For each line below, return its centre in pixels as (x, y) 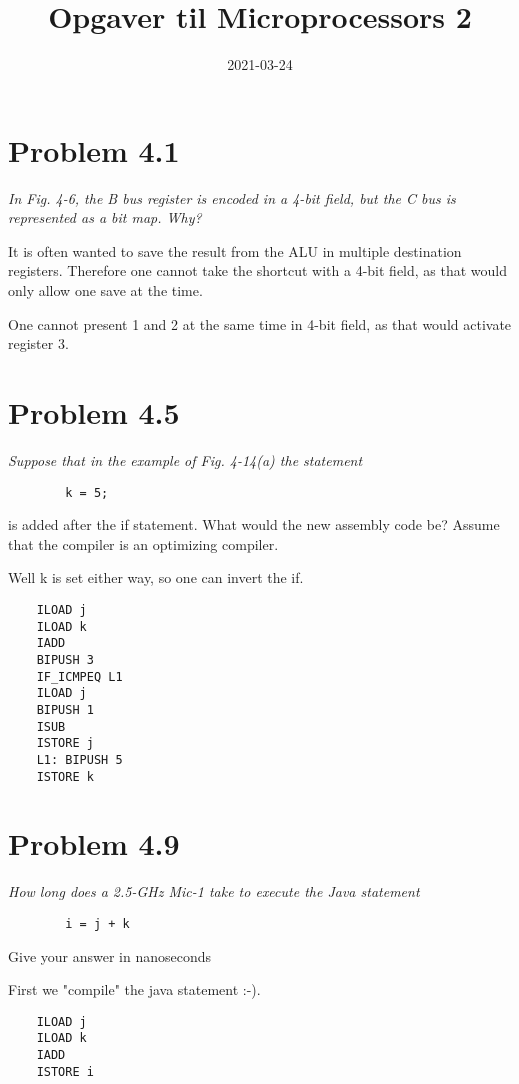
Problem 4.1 (94, 149)
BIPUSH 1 (65, 709)
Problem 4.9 (94, 843)
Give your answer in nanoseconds (110, 955)
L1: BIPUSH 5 (79, 759)
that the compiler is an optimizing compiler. (143, 543)
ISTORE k (65, 776)
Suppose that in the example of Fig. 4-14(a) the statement (185, 459)
